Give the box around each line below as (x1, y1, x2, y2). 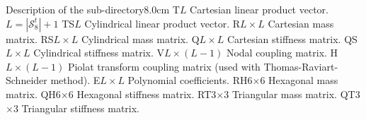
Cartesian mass (268, 16, 334, 30)
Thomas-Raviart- (263, 59, 338, 73)
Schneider (6, 73, 47, 88)
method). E (50, 73, 101, 88)
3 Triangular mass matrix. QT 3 (224, 86, 360, 101)
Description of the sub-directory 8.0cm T (6, 2, 180, 16)
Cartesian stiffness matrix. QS (227, 31, 358, 46)
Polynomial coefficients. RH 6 (127, 73, 253, 88)
